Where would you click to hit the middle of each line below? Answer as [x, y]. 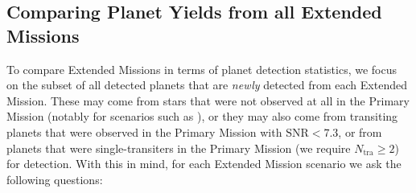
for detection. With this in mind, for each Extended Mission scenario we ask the [204, 164]
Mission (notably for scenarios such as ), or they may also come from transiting [202, 116]
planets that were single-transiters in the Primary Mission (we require [179, 148]
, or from [360, 131]
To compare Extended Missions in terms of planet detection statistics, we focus [202, 69]
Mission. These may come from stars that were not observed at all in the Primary [208, 100]
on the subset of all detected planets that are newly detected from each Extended [207, 85]
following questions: [55, 179]
